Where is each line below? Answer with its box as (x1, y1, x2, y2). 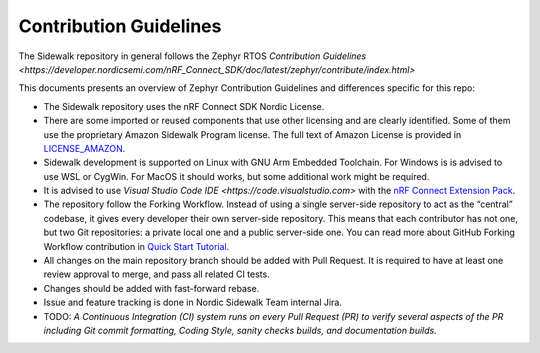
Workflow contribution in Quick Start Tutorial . (43, 240, 230, 252)
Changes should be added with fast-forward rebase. (43, 282, 260, 294)
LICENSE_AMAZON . (43, 142, 126, 154)
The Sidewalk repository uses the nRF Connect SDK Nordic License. (43, 100, 325, 112)
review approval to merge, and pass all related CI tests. (43, 268, 270, 280)
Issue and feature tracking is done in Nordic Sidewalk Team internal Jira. (43, 296, 342, 309)
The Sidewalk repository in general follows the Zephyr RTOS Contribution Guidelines (18, 50, 367, 62)
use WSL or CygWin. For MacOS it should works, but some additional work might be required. (43, 170, 430, 182)
